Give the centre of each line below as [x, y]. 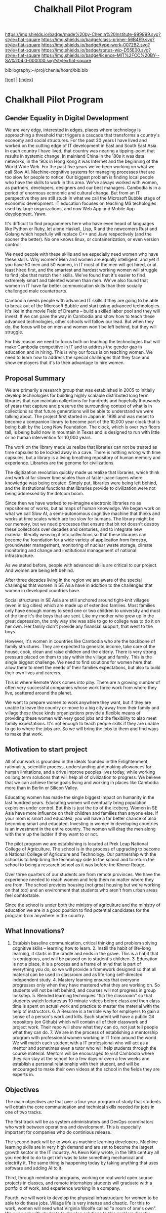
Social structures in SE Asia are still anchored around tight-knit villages [77, 600]
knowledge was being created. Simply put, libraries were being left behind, [81, 483]
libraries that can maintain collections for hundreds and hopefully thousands [83, 401]
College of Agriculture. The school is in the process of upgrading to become [83, 849]
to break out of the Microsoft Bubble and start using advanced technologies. [83, 306]
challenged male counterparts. [36, 291]
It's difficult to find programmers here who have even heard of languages [80, 224]
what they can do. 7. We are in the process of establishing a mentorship [85, 1032]
